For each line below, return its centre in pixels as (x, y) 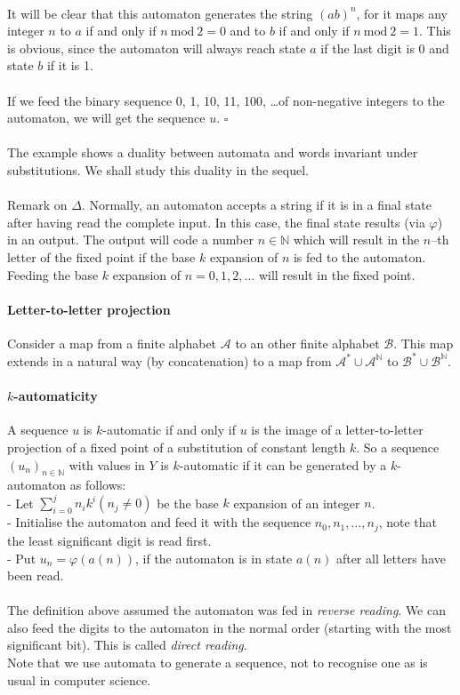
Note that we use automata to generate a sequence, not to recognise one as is (218, 663)
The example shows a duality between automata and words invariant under (213, 152)
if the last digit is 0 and (385, 48)
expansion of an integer (297, 503)
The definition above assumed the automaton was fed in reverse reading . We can (226, 610)
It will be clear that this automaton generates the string (160, 13)
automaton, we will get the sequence (106, 118)
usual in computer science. (79, 679)
